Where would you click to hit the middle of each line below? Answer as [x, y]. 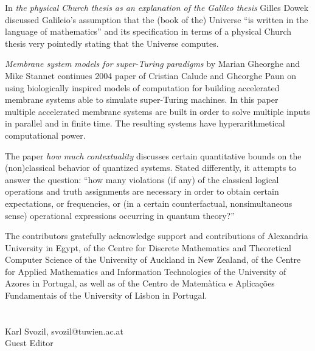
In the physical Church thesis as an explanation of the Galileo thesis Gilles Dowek [157, 7]
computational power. [45, 135]
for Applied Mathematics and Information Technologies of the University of [146, 271]
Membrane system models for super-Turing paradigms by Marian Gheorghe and [153, 64]
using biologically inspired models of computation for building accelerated [142, 87]
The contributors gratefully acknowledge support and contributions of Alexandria [157, 236]
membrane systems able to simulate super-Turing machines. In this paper [142, 99]
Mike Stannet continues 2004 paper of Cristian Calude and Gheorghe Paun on [151, 75]
